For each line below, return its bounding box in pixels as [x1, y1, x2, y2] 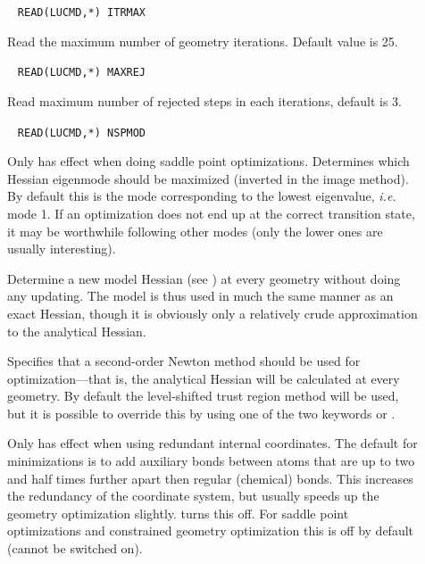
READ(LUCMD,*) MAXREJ [17, 66, 146, 79]
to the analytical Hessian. [7, 321, 146, 340]
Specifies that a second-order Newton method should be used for [7, 352, 361, 370]
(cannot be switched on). [7, 539, 143, 558]
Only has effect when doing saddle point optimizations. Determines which [7, 152, 410, 170]
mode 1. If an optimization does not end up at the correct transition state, [7, 203, 415, 222]
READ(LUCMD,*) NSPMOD [17, 126, 146, 139]
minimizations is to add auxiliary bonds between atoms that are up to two [7, 452, 415, 470]
